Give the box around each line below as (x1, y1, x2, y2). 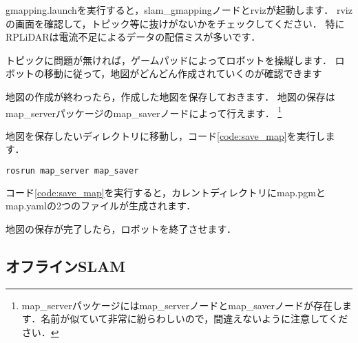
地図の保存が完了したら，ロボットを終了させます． (6, 222, 237, 236)
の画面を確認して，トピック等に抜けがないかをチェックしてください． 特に (6, 16, 345, 30)
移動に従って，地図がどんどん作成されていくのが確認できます (43, 66, 322, 81)
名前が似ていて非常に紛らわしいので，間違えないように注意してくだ (41, 311, 348, 326)
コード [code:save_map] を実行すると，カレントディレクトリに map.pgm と (6, 185, 326, 199)
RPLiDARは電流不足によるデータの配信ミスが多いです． (6, 30, 261, 44)
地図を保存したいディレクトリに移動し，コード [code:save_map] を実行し (6, 128, 326, 143)
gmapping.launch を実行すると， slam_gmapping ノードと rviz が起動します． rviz (6, 3, 352, 17)
